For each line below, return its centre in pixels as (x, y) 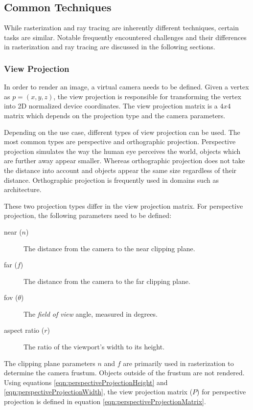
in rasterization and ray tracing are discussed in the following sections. (110, 47)
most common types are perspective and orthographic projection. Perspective (120, 141)
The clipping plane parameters (50, 363)
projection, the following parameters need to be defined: (88, 215)
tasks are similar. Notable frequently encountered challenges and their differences (125, 37)
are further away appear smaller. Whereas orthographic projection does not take (125, 161)
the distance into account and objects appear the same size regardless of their (120, 170)
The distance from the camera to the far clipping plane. (107, 281)
